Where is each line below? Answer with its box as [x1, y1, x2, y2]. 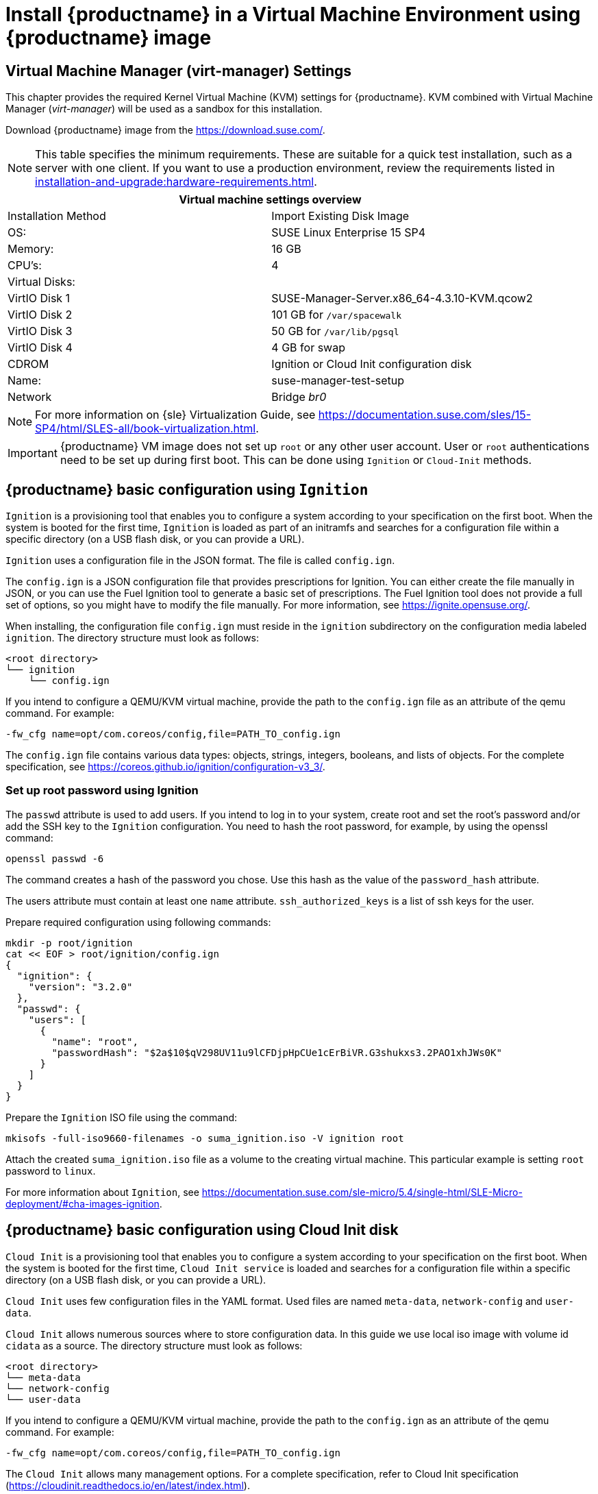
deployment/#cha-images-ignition [5, 1197, 160, 1210]
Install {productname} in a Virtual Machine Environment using [5, 3, 581, 26]
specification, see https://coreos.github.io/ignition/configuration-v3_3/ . [5, 761, 325, 773]
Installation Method [8, 209, 106, 223]
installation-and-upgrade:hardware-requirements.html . [35, 175, 317, 189]
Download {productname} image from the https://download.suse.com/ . [5, 124, 325, 136]
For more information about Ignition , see [5, 1186, 199, 1198]
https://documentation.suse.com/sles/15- [318, 408, 532, 422]
